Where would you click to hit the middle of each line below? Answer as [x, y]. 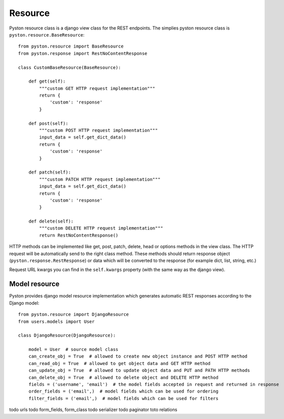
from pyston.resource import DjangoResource [74, 314]
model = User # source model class [73, 349]
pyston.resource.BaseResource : [47, 34]
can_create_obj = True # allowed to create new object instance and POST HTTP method [138, 356]
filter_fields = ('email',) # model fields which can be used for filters [123, 398]
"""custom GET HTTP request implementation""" [97, 88]
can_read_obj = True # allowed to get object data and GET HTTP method [119, 363]
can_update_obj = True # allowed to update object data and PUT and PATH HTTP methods [139, 370]
